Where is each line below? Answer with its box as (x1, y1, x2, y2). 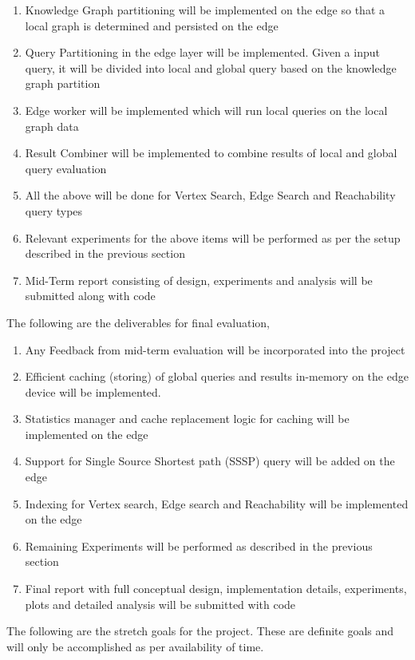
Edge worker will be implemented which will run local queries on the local (25, 101, 388, 118)
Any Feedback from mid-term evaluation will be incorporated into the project (25, 341, 405, 358)
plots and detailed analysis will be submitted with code (25, 595, 296, 612)
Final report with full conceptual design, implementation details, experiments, (25, 580, 407, 597)
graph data (25, 117, 79, 134)
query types (25, 202, 83, 219)
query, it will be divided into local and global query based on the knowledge (25, 59, 397, 76)
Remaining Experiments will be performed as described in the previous (25, 537, 373, 554)
